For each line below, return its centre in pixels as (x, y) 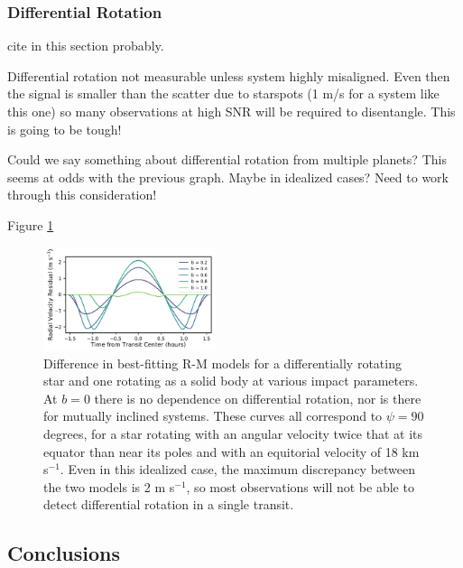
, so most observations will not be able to (300, 486)
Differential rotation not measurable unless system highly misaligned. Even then (229, 75)
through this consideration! (82, 195)
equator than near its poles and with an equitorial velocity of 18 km (231, 451)
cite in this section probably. (86, 46)
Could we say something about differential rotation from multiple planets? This (227, 159)
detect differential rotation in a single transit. (169, 504)
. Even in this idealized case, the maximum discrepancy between (238, 469)
